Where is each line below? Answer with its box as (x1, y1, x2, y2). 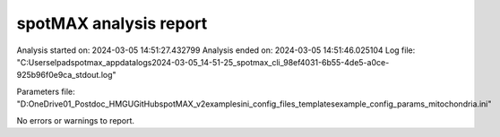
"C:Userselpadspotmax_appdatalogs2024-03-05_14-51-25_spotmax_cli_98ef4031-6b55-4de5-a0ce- (16, 56, 390, 67)
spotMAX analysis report (16, 13, 208, 33)
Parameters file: (16, 86, 75, 97)
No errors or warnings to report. (16, 115, 134, 125)
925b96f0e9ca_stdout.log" (16, 70, 116, 81)
